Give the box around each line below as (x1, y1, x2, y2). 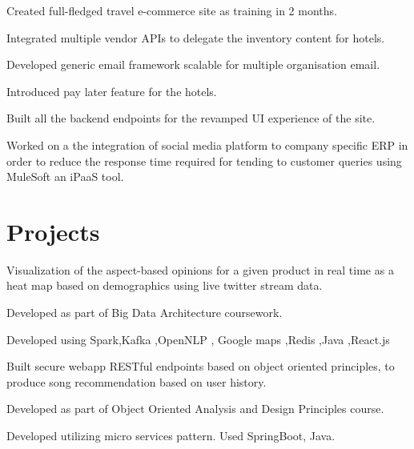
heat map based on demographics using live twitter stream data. (6, 277, 323, 294)
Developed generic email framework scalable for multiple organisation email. (6, 56, 380, 73)
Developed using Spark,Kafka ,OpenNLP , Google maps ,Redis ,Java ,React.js (6, 331, 390, 347)
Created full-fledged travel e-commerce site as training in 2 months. (6, 2, 337, 18)
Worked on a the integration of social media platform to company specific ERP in (6, 136, 408, 153)
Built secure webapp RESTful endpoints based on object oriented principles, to (6, 358, 395, 375)
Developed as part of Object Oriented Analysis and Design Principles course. (6, 400, 384, 417)
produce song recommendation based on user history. (6, 373, 267, 390)
